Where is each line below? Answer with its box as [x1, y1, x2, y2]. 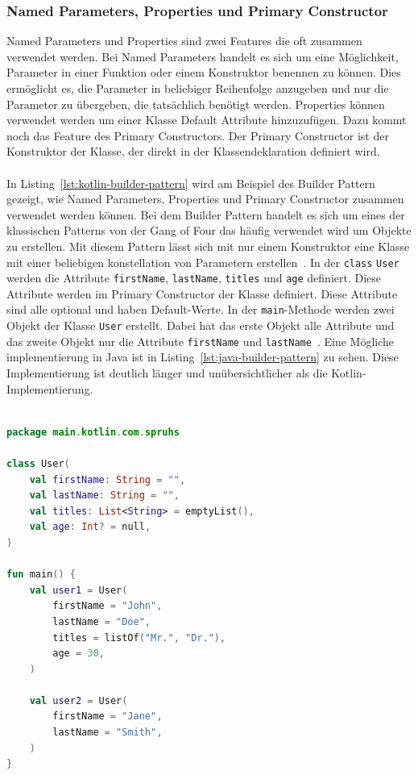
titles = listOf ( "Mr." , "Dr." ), [52, 631, 226, 644]
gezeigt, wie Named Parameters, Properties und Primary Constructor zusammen [6, 190, 404, 207]
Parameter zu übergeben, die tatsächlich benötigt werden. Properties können [6, 95, 385, 112]
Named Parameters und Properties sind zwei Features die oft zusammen [6, 32, 362, 49]
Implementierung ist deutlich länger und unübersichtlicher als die [6, 365, 328, 381]
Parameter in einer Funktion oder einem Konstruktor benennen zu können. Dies [6, 64, 401, 81]
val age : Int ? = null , [29, 521, 151, 533]
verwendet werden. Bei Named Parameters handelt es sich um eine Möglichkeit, [6, 48, 399, 65]
